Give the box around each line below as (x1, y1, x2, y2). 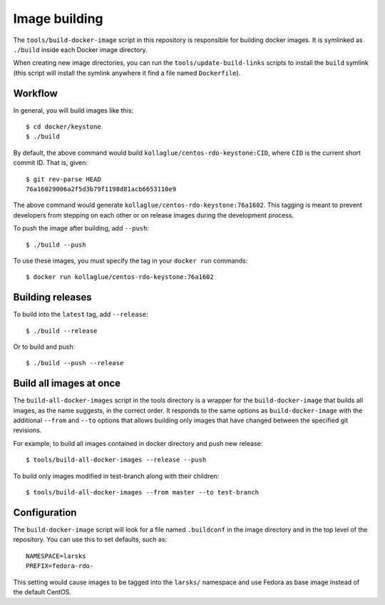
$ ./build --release (26, 327, 98, 335)
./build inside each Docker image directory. (13, 45, 148, 54)
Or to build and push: (13, 342, 76, 351)
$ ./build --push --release (26, 359, 124, 367)
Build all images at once (13, 377, 121, 390)
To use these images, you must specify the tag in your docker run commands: (13, 256, 248, 265)
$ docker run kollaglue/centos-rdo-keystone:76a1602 (26, 273, 214, 281)
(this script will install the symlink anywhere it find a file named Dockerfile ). (13, 68, 241, 77)
